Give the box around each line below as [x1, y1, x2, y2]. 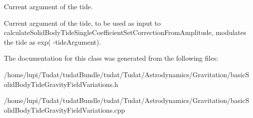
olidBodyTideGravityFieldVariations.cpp [4, 104, 125, 115]
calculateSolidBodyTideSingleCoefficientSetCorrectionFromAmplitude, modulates [4, 27, 247, 37]
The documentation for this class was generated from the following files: [4, 53, 218, 63]
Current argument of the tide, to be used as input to [4, 17, 161, 28]
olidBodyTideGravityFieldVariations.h [4, 79, 118, 89]
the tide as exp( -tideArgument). [4, 36, 101, 47]
